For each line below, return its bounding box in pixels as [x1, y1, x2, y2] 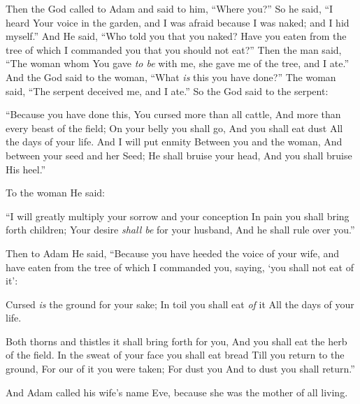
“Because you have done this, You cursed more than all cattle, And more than [6, 107, 341, 122]
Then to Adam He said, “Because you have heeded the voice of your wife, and [6, 245, 340, 260]
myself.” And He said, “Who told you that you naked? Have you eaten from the [6, 29, 347, 43]
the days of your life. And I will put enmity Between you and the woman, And [6, 134, 343, 149]
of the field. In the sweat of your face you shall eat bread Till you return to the [6, 347, 345, 362]
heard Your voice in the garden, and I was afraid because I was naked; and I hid [6, 15, 350, 29]
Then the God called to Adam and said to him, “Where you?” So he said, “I [6, 1, 333, 15]
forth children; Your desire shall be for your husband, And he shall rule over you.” [6, 222, 355, 237]
